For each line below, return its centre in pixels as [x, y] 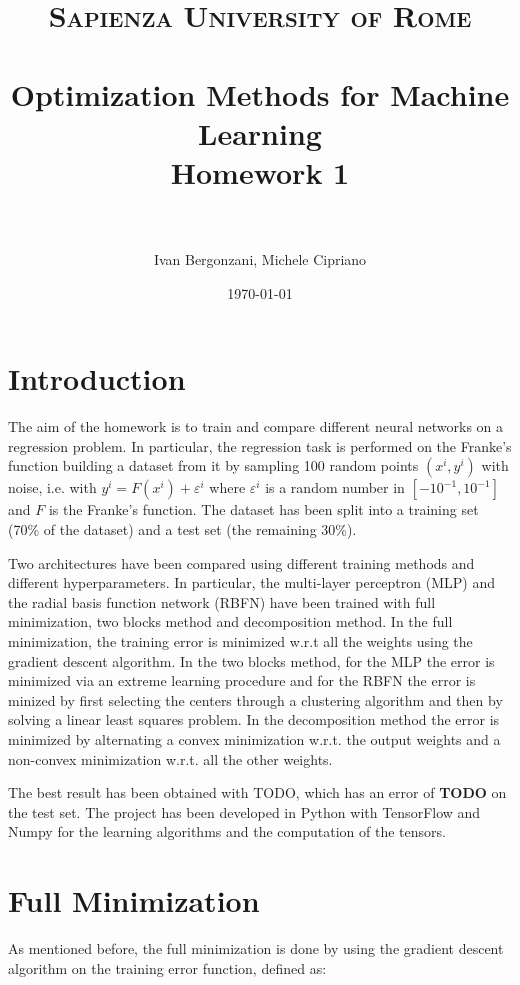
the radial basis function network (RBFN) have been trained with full [222, 601]
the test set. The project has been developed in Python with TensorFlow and [244, 811]
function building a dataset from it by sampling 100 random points [213, 465]
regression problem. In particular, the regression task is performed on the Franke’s [260, 445]
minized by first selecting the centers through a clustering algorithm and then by [255, 699]
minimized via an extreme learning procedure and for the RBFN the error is [242, 680]
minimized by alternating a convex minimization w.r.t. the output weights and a [254, 738]
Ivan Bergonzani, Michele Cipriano [260, 259]
